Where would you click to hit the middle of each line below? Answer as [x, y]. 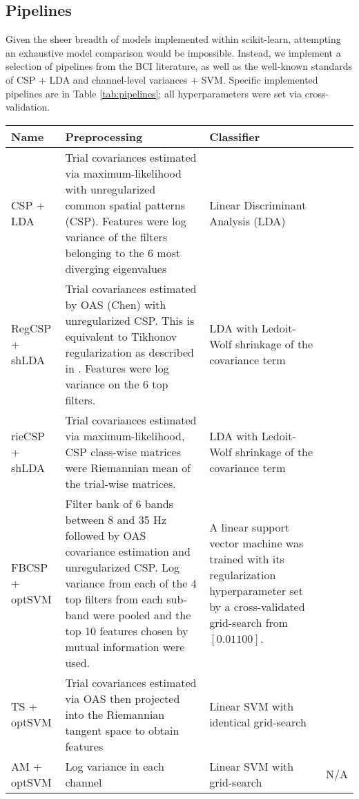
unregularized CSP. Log [122, 567]
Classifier [235, 136]
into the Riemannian [115, 714]
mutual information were [125, 646]
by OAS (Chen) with [116, 304]
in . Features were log [117, 368]
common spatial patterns [125, 205]
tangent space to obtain [122, 730]
